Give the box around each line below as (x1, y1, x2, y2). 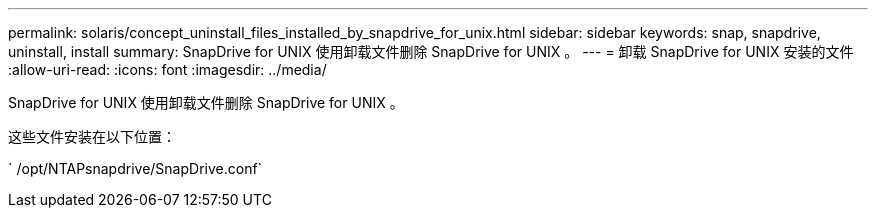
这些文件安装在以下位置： (8, 128, 176, 145)
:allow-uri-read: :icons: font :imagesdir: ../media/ (8, 61, 327, 78)
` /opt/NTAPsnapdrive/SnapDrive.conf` (8, 160, 263, 177)
